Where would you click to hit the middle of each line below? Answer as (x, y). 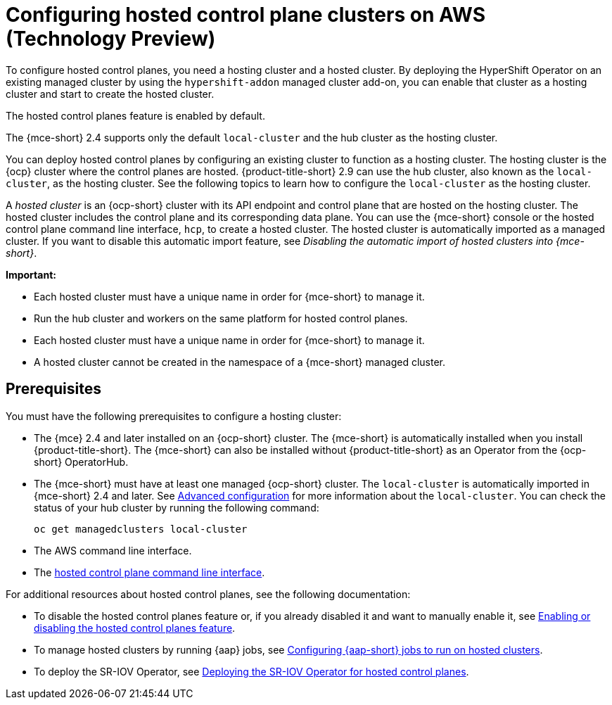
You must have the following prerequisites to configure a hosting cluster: (174, 416)
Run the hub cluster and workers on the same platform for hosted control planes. (221, 318)
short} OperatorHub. (81, 462)
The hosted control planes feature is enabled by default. (135, 115)
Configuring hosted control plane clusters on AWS (246, 15)
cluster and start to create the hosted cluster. (110, 94)
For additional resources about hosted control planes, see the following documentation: (208, 594)
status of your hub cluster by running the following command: (177, 507)
